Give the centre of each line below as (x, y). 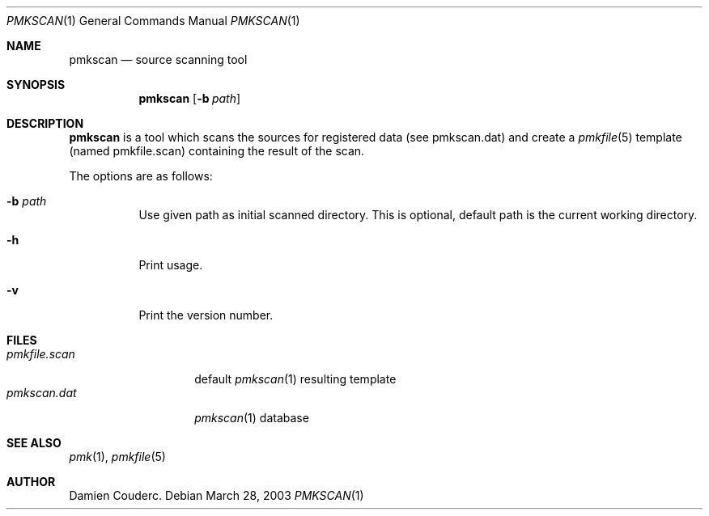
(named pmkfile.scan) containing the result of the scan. (217, 151)
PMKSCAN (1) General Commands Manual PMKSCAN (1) (153, 21)
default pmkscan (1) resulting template (295, 379)
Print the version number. (206, 315)
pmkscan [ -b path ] (190, 98)
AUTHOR (31, 482)
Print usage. (171, 265)
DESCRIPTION (45, 123)
